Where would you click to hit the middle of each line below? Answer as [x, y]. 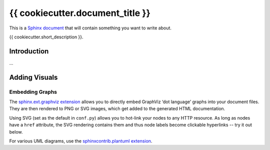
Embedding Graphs [33, 92]
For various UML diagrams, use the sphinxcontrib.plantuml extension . [81, 141]
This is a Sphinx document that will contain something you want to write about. [90, 28]
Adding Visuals [33, 77]
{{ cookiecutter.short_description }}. [46, 37]
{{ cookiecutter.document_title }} [80, 13]
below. [16, 132]
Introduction [29, 51]
